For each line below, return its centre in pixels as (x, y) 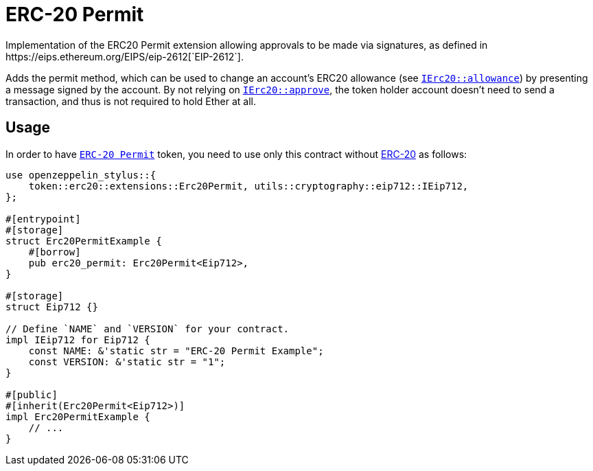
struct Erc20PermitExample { (84, 241)
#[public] (32, 394)
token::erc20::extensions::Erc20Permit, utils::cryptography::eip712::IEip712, (248, 186)
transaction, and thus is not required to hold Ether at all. (131, 101)
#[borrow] (55, 252)
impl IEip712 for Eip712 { (78, 340)
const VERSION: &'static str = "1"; (127, 361)
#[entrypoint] (43, 219)
